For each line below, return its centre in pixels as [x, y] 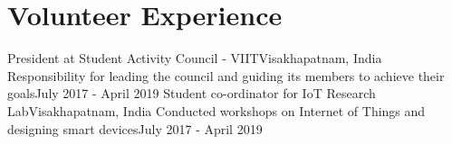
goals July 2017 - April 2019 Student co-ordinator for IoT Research [192, 93]
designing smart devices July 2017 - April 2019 [135, 128]
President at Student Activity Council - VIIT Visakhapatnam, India [195, 58]
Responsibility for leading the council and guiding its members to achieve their [226, 75]
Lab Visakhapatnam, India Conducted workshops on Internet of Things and [216, 110]
